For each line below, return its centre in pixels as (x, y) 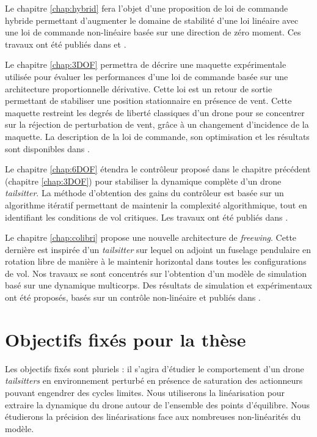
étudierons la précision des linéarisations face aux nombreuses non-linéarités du (153, 417)
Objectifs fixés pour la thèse (126, 339)
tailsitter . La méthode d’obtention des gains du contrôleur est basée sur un (144, 193)
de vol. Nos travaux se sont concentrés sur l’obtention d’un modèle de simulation (156, 273)
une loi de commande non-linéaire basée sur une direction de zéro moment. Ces (153, 32)
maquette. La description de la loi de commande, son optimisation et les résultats (157, 136)
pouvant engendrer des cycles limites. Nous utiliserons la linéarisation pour (145, 392)
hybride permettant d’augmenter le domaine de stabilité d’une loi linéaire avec (152, 20)
